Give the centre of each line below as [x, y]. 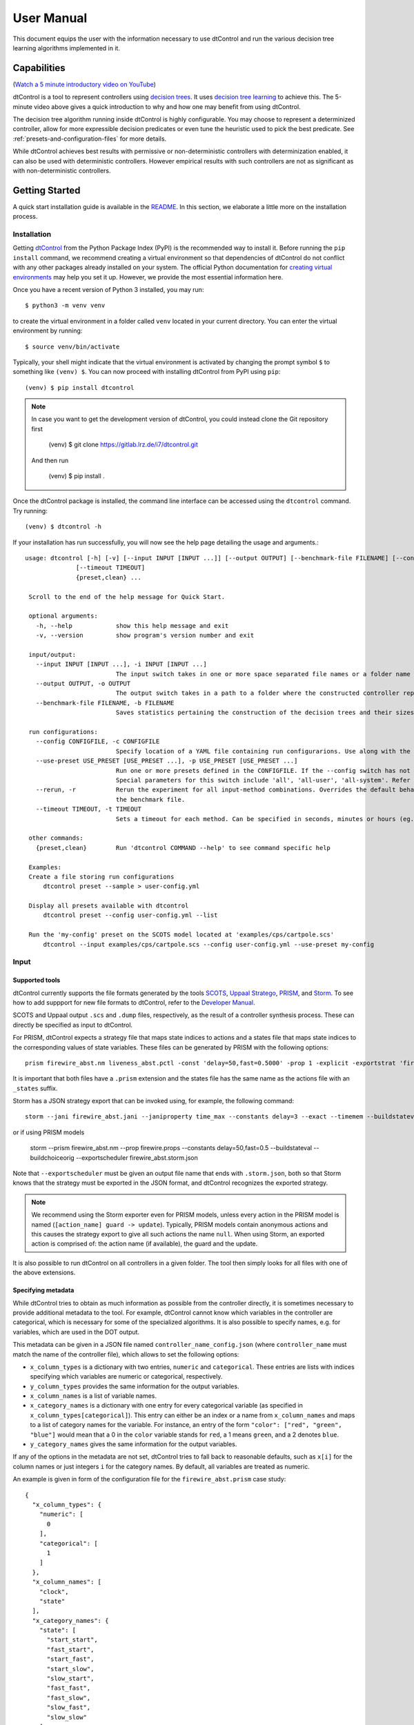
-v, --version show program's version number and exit [145, 635]
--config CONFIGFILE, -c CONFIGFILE [98, 741]
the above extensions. [44, 1272]
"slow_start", [70, 1679]
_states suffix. [35, 1088]
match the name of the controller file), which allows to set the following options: [126, 1354]
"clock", [54, 1591]
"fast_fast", [69, 1688]
